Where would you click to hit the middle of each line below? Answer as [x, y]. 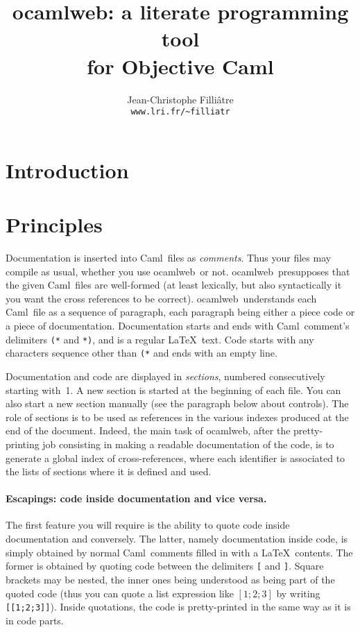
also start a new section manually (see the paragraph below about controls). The [177, 403]
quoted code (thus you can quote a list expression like [120, 593]
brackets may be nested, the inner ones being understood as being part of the [170, 579]
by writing [298, 593]
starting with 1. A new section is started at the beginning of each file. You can [173, 390]
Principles [54, 224]
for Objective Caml [180, 66]
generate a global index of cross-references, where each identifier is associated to [175, 458]
